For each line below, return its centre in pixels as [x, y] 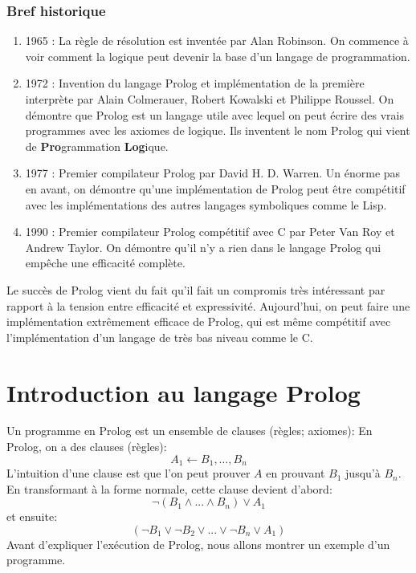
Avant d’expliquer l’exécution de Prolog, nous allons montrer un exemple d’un [198, 544]
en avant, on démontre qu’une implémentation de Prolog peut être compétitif [215, 188]
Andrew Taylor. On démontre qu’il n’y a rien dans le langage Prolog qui [203, 247]
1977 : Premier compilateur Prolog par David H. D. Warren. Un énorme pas [213, 173]
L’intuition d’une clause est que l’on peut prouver [128, 473]
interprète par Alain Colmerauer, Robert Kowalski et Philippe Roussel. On [210, 99]
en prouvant [296, 473]
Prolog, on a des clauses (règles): [87, 447]
